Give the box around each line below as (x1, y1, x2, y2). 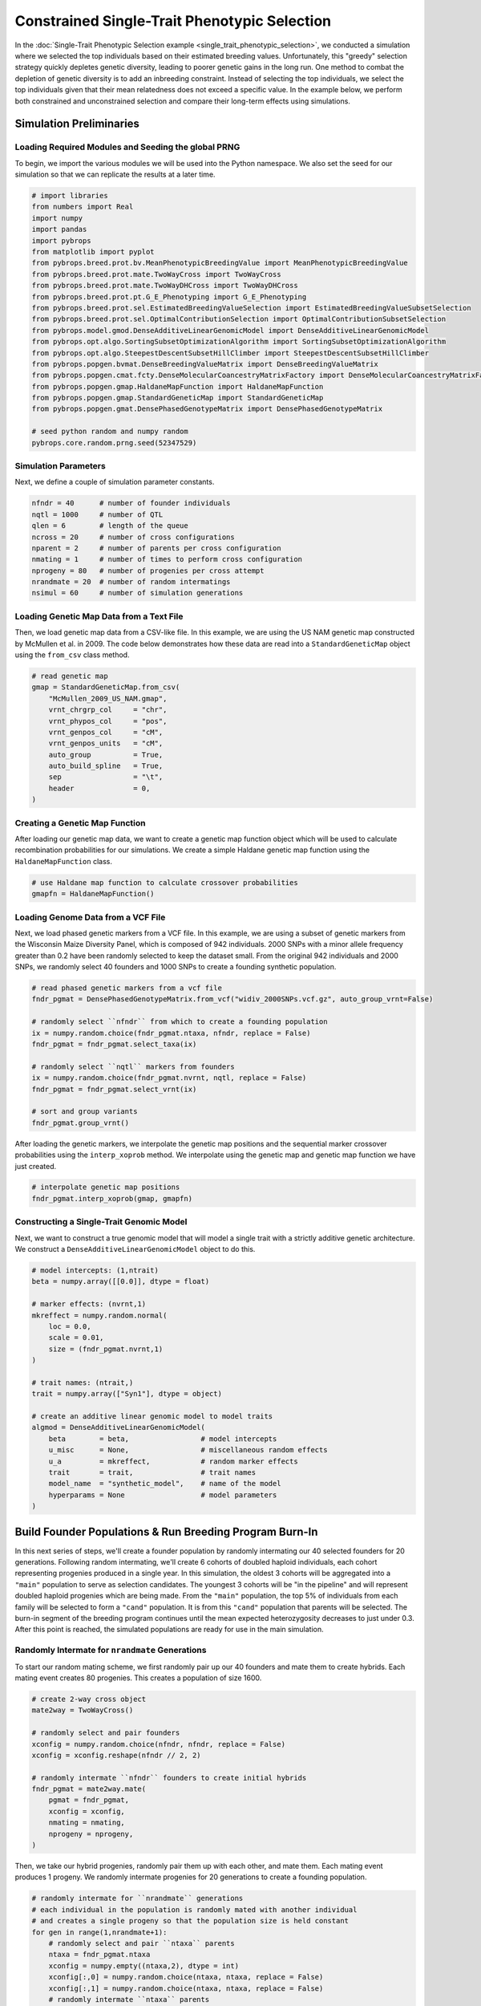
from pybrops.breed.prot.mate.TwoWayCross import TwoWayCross (31, 270, 281, 278)
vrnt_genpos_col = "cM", (48, 727, 164, 737)
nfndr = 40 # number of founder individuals (31, 498, 231, 508)
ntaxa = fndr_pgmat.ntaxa (48, 1950, 151, 1959)
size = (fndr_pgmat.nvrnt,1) (48, 1344, 164, 1354)
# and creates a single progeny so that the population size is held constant (31, 1916, 349, 1926)
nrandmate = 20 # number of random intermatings (31, 578, 231, 587)
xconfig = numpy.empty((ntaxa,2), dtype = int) (48, 1961, 240, 1970)
